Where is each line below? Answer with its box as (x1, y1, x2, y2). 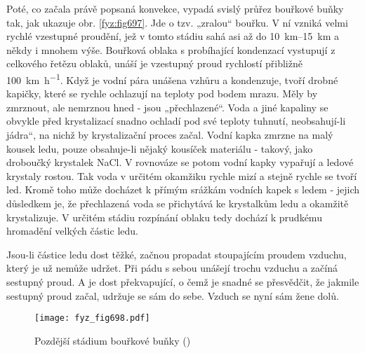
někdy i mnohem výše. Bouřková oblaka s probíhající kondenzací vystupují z (6, 42, 336, 57)
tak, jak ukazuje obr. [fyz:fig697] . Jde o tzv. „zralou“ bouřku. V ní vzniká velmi (6, 15, 348, 29)
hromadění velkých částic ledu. (6, 223, 138, 238)
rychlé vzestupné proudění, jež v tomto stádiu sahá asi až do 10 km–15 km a (6, 29, 340, 43)
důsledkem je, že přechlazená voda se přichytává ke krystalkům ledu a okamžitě (6, 195, 349, 210)
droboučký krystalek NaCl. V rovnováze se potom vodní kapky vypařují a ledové (6, 155, 354, 169)
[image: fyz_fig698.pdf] (34, 313, 150, 324)
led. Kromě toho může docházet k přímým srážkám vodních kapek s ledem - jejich (6, 182, 360, 197)
